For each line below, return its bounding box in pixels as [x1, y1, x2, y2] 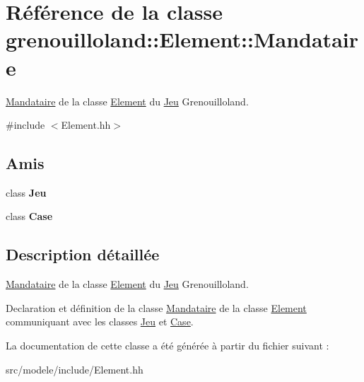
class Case [6, 209, 53, 224]
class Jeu [6, 185, 47, 199]
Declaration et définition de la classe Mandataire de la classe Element [6, 300, 307, 315]
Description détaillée [6, 243, 160, 265]
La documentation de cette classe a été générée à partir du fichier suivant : [6, 338, 329, 353]
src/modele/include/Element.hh [6, 361, 143, 376]
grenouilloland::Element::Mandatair [6, 25, 358, 54]
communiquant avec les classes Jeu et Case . [6, 314, 194, 329]
